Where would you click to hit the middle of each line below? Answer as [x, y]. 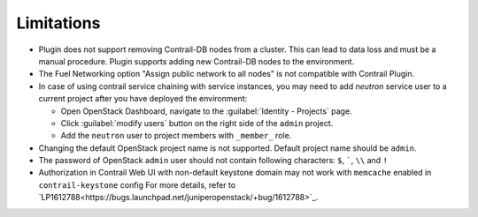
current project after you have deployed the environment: [143, 99]
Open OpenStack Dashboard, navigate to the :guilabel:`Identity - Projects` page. [207, 111]
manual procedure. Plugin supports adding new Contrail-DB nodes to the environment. [197, 61]
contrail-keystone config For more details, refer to [137, 184]
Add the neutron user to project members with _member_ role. [176, 136]
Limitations [58, 23]
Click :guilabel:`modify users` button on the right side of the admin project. [197, 123]
